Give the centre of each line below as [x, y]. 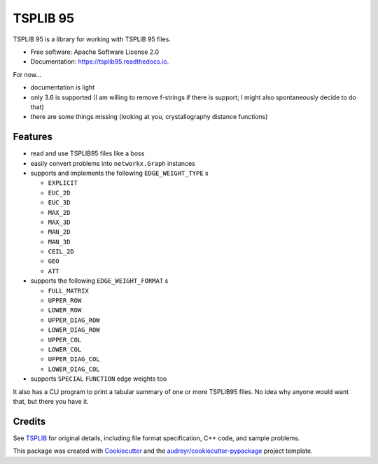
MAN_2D [59, 232]
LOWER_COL [65, 350]
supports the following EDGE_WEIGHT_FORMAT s [99, 281]
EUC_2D [59, 193]
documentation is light [62, 87]
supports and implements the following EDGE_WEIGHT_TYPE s [120, 173]
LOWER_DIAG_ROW [74, 330]
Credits [29, 421]
